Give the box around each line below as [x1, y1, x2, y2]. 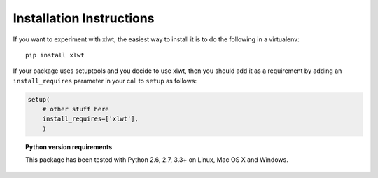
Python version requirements [25, 142, 113, 151]
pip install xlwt [25, 51, 85, 59]
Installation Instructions [13, 11, 155, 26]
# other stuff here [42, 105, 110, 114]
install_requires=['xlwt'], [42, 115, 139, 123]
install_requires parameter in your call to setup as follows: [13, 76, 197, 85]
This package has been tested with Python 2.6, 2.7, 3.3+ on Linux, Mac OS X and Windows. [25, 156, 288, 164]
